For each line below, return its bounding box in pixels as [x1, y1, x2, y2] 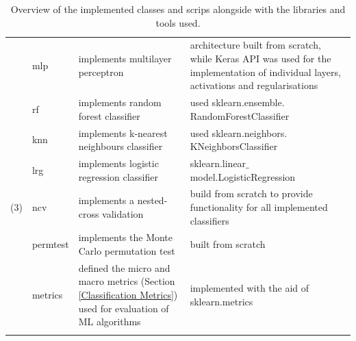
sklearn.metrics [190, 294, 253, 308]
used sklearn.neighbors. [190, 125, 288, 140]
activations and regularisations [190, 78, 318, 92]
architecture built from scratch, [190, 38, 321, 52]
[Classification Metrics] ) [78, 288, 178, 302]
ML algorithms [78, 314, 141, 329]
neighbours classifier [78, 139, 163, 153]
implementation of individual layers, [190, 64, 341, 79]
